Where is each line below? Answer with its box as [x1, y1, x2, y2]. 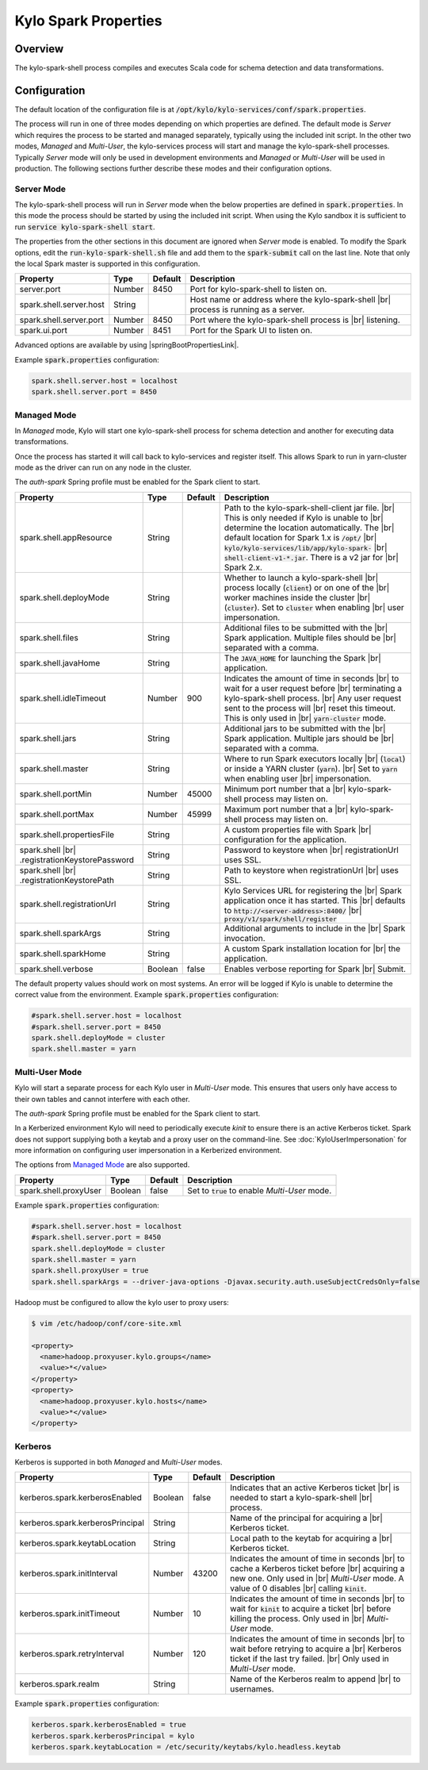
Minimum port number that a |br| [224, 783, 346, 794]
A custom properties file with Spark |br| [224, 824, 372, 835]
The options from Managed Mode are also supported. [14, 1160, 190, 1169]
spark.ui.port [19, 325, 67, 336]
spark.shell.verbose [19, 963, 94, 974]
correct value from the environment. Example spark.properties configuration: [14, 990, 279, 1000]
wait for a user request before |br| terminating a [224, 682, 403, 693]
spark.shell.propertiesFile [19, 829, 115, 840]
